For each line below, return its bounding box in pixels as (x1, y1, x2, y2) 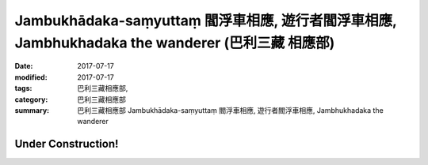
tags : (14, 84, 32, 93)
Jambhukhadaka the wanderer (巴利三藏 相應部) (14, 34, 335, 51)
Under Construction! (14, 137, 119, 151)
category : (14, 95, 48, 104)
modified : (14, 72, 48, 82)
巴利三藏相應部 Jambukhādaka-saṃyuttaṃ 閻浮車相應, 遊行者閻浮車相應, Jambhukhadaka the (77, 105, 384, 114)
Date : (14, 62, 33, 71)
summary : (14, 105, 50, 114)
